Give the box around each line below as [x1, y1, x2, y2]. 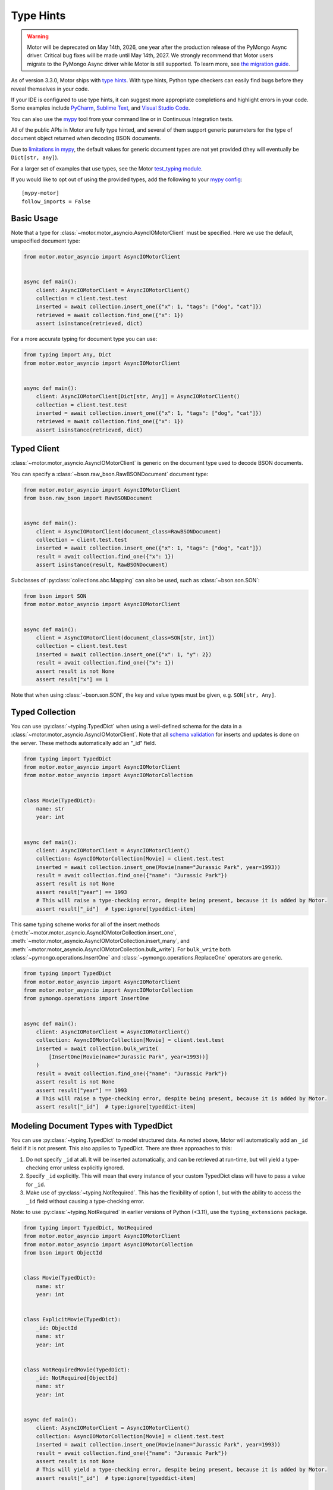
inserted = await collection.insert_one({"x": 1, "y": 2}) [36, 651, 212, 658]
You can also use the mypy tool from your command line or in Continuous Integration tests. [11, 115, 234, 122]
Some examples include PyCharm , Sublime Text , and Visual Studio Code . [11, 104, 190, 111]
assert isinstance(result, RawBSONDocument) [36, 561, 168, 569]
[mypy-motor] [21, 190, 59, 197]
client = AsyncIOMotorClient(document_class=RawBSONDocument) [36, 528, 221, 535]
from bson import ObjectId [23, 1249, 102, 1256]
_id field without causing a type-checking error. [26, 1197, 145, 1205]
